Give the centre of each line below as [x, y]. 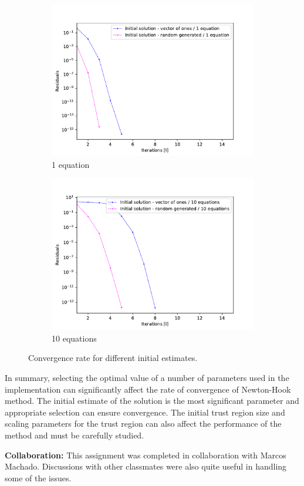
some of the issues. [38, 477]
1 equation [71, 164]
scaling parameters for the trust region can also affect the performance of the [143, 423]
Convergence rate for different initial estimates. [113, 358]
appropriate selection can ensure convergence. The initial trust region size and [145, 412]
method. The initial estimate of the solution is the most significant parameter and [152, 401]
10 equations [74, 338]
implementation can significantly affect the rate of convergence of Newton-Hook [148, 389]
